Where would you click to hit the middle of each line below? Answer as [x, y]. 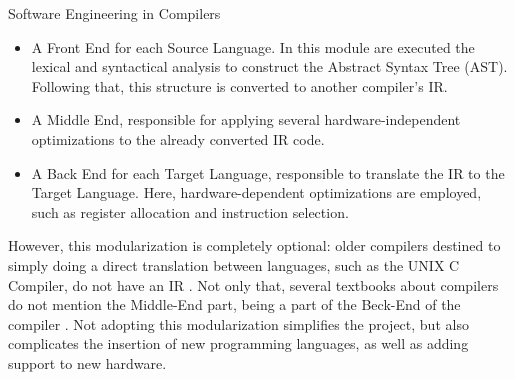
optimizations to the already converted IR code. [178, 138]
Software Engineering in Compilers [114, 13]
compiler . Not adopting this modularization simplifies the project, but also [238, 323]
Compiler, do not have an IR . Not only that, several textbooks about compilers [253, 284]
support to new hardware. [87, 362]
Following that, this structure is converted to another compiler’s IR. [239, 85]
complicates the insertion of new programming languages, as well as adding [238, 343]
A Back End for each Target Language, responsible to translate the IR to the [268, 172]
